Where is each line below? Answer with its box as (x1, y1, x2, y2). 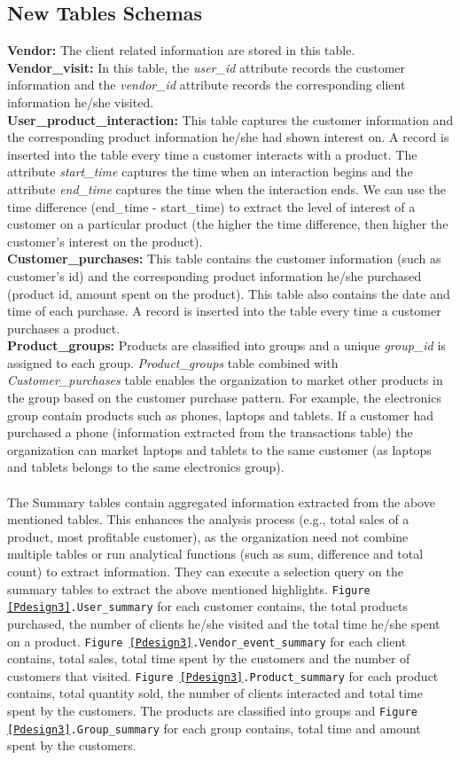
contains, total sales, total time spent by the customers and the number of (7, 649, 410, 668)
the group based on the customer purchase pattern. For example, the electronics (7, 388, 441, 407)
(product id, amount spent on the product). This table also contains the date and (7, 284, 450, 302)
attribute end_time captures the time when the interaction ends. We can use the (7, 179, 446, 198)
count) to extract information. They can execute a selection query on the (7, 562, 404, 581)
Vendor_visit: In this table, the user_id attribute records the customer (7, 58, 406, 76)
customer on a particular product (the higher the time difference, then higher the (7, 215, 448, 233)
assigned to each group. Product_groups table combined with (7, 353, 339, 372)
